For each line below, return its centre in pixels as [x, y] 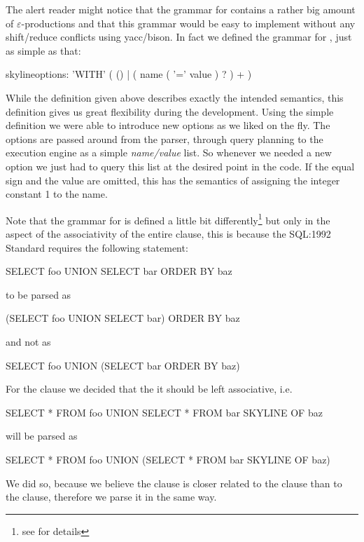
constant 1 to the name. [57, 194]
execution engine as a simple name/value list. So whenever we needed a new [169, 153]
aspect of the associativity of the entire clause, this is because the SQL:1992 [168, 233]
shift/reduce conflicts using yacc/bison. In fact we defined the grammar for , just [179, 37]
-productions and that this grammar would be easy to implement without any [188, 23]
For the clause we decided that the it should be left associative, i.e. [149, 389]
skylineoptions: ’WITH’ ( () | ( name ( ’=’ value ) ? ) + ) [129, 74]
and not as [28, 341]
